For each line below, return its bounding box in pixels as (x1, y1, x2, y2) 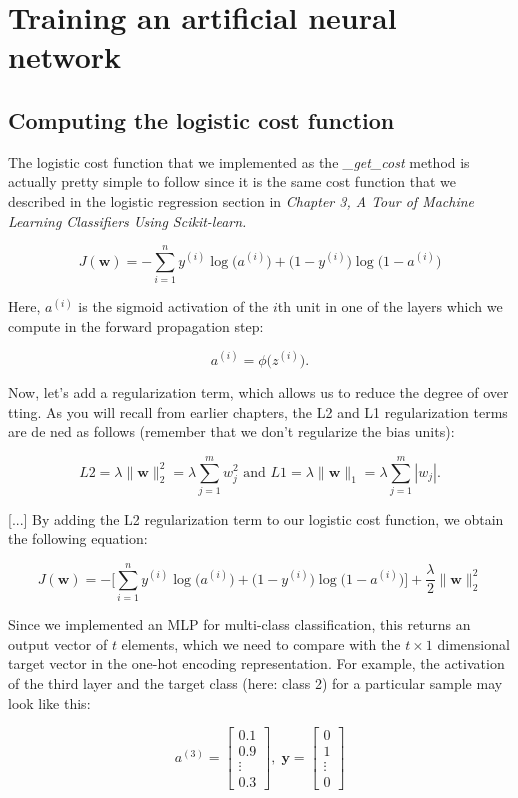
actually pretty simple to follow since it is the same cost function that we (8, 171, 456, 192)
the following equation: (8, 528, 148, 549)
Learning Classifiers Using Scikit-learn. (8, 210, 247, 231)
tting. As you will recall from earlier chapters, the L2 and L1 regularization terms (8, 401, 508, 422)
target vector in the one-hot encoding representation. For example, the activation (8, 653, 505, 674)
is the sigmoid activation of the (78, 296, 269, 317)
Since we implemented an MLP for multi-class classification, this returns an (8, 614, 471, 635)
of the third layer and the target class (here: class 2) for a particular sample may (8, 672, 503, 693)
